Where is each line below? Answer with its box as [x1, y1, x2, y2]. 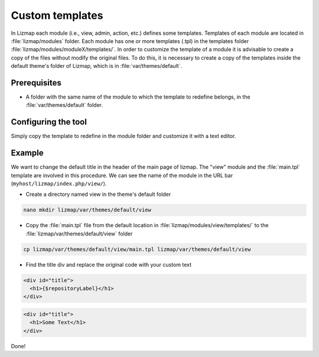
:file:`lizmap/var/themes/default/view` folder [25, 230, 133, 237]
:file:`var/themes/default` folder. [25, 101, 103, 109]
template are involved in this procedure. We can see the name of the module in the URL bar [11, 172, 233, 179]
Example [11, 148, 44, 158]
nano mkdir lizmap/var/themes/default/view [23, 207, 152, 214]
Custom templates [11, 9, 103, 22]
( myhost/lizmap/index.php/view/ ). [11, 180, 107, 187]
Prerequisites [11, 77, 61, 88]
